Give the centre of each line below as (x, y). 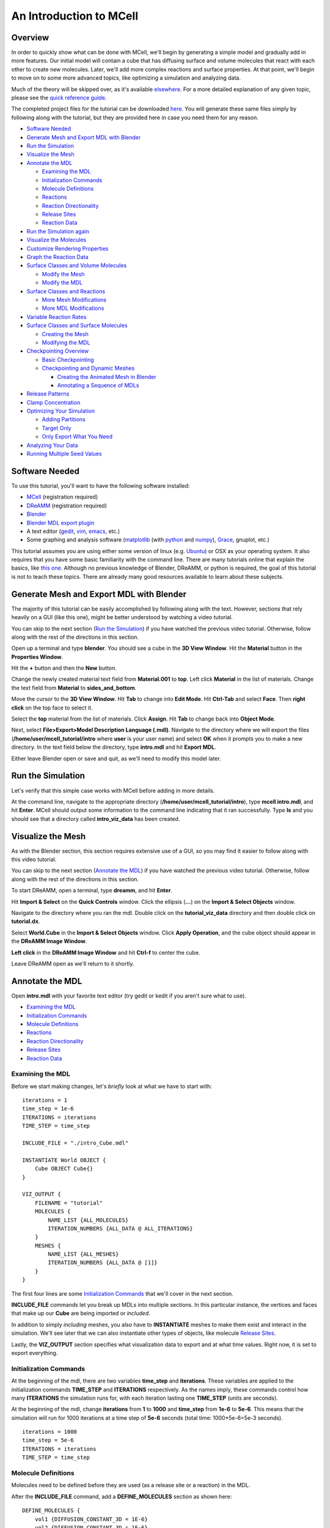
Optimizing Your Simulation (61, 411)
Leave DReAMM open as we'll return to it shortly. (73, 963)
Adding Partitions (64, 419)
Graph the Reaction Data (57, 257)
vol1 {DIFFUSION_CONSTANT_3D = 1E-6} (91, 1519)
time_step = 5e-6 (48, 1440)
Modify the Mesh (63, 274)
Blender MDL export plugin (61, 523)
